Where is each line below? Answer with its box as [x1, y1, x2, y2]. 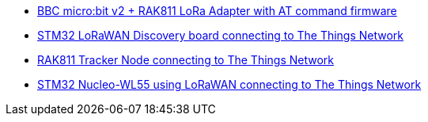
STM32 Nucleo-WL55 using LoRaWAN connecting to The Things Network [37, 78, 422, 91]
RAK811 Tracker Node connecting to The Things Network [37, 53, 334, 67]
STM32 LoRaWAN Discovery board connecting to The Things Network [37, 29, 404, 42]
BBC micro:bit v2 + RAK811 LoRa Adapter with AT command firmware [37, 4, 397, 17]
